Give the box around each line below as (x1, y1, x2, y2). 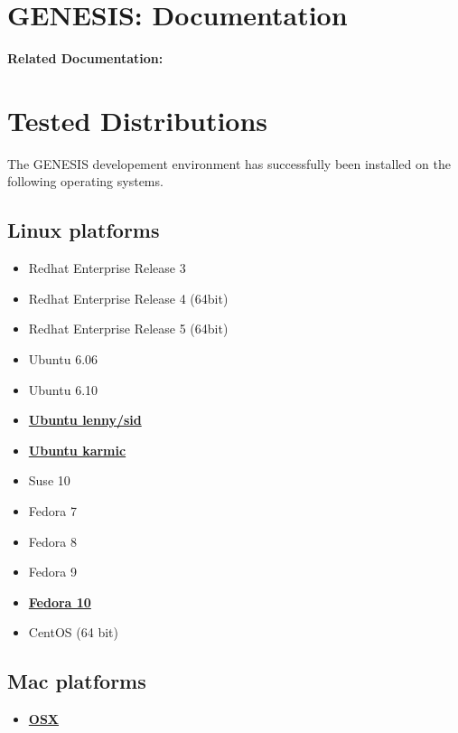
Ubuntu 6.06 (28, 350, 98, 369)
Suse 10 (28, 471, 70, 490)
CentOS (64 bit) (28, 623, 118, 642)
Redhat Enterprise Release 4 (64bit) (28, 288, 229, 307)
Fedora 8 (28, 531, 77, 550)
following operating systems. (7, 172, 164, 191)
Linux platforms (7, 216, 160, 244)
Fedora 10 (28, 592, 91, 611)
